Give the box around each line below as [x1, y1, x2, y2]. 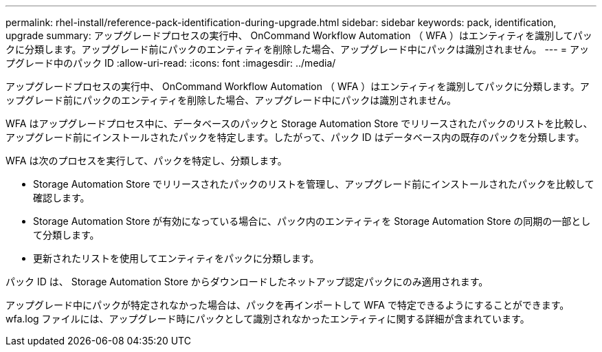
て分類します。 [33, 229, 100, 241]
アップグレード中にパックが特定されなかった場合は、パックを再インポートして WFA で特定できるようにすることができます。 [5, 299, 570, 311]
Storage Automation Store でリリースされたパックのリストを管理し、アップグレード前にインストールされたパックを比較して [33, 178, 594, 190]
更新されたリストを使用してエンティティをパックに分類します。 [33, 252, 320, 264]
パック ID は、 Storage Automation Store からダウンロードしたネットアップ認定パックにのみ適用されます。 [5, 276, 489, 287]
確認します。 [33, 192, 90, 203]
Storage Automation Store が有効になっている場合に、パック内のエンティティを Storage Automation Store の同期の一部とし [33, 215, 591, 227]
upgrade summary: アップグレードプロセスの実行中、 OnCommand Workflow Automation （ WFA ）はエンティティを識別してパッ [5, 30, 592, 41]
